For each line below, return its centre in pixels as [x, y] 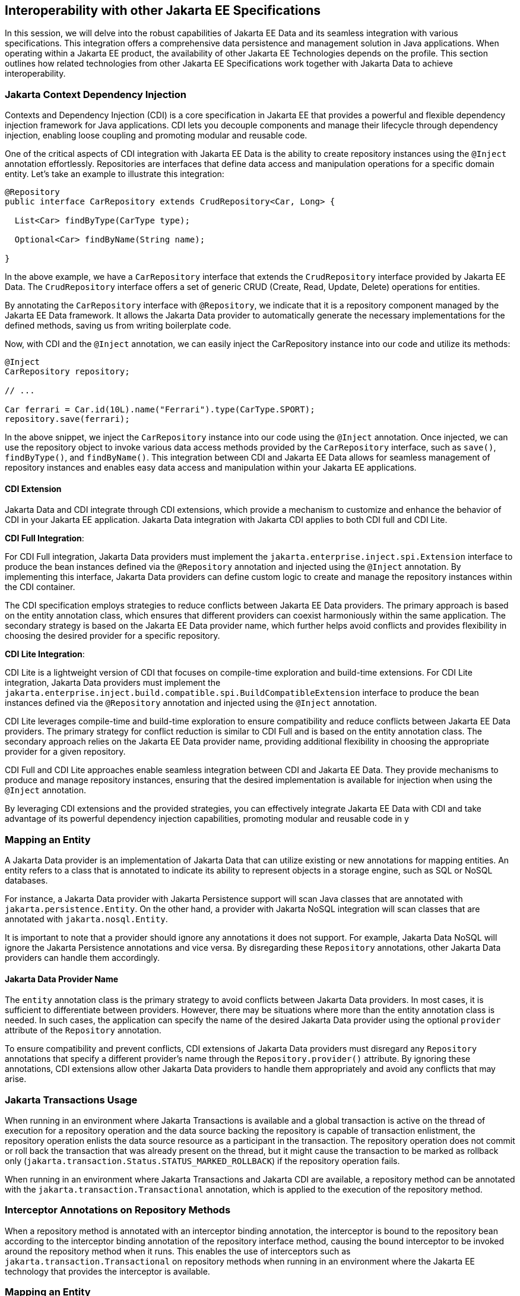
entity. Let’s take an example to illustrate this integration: [115, 174]
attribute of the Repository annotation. [83, 1030]
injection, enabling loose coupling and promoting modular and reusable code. [156, 135]
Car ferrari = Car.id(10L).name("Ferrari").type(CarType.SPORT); [160, 410]
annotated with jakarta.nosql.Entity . [86, 919]
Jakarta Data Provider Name [62, 979]
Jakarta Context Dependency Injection [96, 94]
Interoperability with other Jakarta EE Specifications [163, 10]
